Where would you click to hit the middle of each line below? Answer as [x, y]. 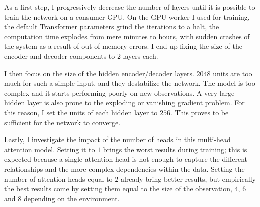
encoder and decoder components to [60, 56]
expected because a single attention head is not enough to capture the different [126, 159]
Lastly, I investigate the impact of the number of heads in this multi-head [117, 139]
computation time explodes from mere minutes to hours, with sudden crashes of [127, 36]
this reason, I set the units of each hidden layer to [81, 112]
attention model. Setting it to [50, 149]
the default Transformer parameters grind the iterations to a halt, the [112, 26]
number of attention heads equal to [58, 179]
